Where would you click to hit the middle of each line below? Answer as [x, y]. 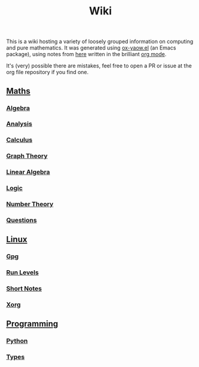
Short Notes [24, 289]
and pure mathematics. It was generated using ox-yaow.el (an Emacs [91, 48]
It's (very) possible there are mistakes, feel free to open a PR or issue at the [99, 66]
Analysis [19, 124]
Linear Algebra [28, 172]
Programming [32, 324]
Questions [22, 220]
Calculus [19, 140]
